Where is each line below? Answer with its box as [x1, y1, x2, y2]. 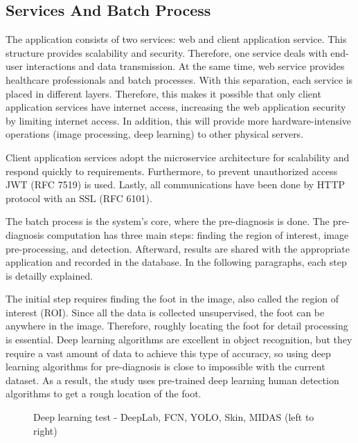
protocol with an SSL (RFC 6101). [6, 190, 152, 205]
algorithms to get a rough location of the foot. [6, 386, 202, 401]
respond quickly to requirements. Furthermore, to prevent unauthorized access [6, 163, 338, 178]
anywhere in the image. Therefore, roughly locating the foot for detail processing [6, 318, 348, 333]
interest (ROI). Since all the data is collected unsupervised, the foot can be [6, 305, 325, 319]
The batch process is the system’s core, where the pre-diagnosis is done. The [6, 214, 330, 228]
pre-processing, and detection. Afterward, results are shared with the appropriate [6, 241, 350, 255]
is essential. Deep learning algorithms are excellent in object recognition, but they [6, 332, 352, 347]
